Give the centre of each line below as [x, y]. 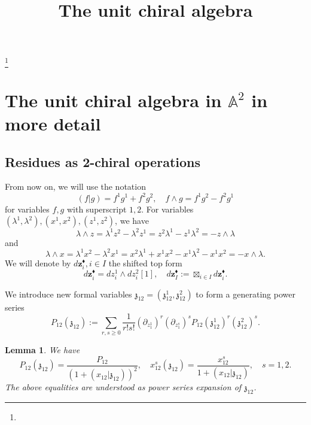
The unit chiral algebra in [113, 100]
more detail [53, 124]
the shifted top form [145, 262]
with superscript [97, 209]
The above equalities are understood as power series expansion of [123, 387]
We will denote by [38, 262]
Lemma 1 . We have [42, 350]
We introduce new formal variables [68, 294]
